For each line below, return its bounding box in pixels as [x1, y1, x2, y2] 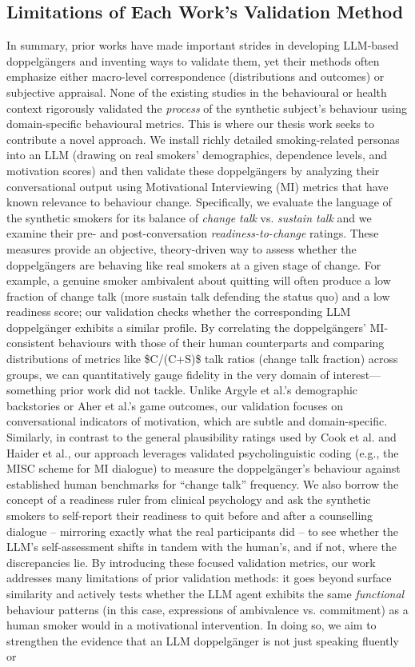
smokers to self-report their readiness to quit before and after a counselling [6, 507, 373, 524]
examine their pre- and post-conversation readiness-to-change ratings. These [6, 225, 379, 242]
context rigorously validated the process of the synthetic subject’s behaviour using [6, 99, 408, 116]
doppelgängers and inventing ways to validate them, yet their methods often [6, 52, 380, 69]
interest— [333, 365, 381, 382]
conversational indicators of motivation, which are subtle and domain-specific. [6, 413, 388, 429]
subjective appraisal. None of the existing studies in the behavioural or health [6, 83, 387, 100]
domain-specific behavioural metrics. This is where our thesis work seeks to [6, 115, 375, 132]
